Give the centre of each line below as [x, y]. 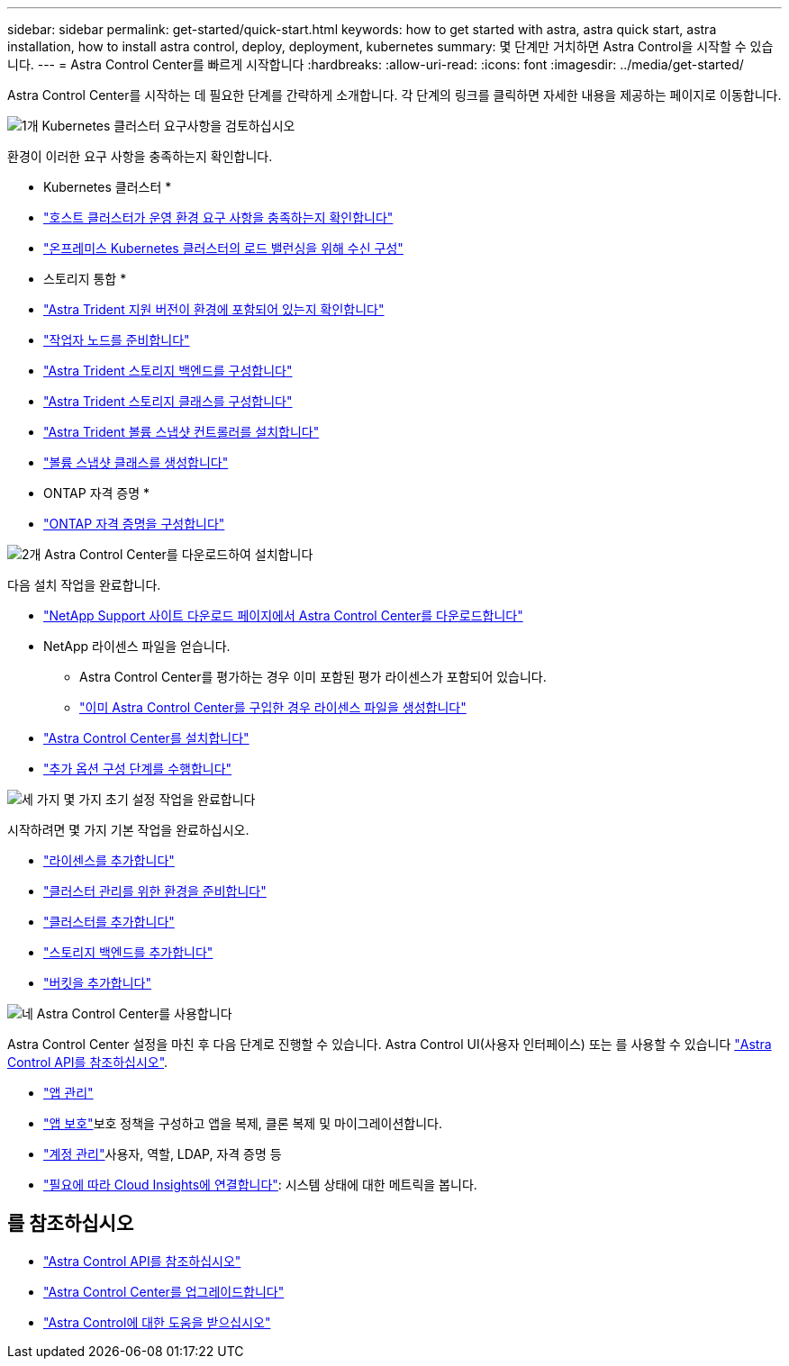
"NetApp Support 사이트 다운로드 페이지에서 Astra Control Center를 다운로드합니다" [283, 615]
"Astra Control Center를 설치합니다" [146, 738]
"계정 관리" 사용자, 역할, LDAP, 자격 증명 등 [163, 1154]
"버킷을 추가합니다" [98, 983]
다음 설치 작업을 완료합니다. [84, 585]
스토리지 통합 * [85, 279]
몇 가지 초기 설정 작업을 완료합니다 [159, 799]
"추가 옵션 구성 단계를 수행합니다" [138, 769]
